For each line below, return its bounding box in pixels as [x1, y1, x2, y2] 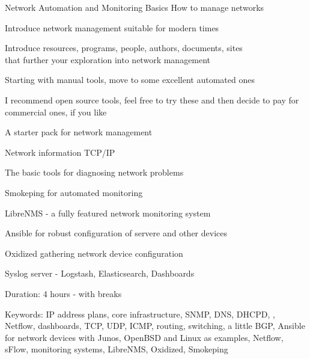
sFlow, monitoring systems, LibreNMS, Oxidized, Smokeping [5, 343, 228, 355]
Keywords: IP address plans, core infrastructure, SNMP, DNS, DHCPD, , [5, 307, 275, 320]
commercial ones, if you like [5, 105, 107, 118]
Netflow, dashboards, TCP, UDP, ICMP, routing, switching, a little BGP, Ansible [5, 319, 305, 332]
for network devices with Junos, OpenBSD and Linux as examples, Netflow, [5, 331, 284, 343]
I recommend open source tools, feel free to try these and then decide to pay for [5, 93, 299, 106]
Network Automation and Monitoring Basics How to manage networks [5, 1, 264, 13]
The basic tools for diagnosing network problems [5, 166, 184, 179]
